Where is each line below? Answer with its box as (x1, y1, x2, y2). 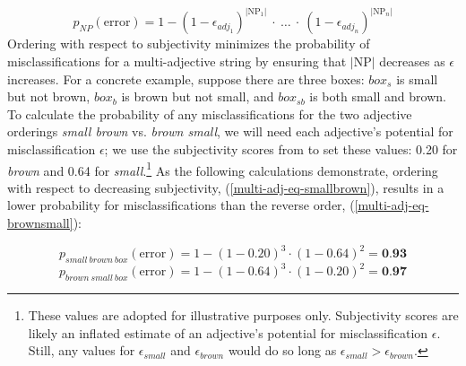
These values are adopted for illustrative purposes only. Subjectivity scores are (28, 306, 459, 325)
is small (396, 69, 438, 88)
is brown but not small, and (121, 87, 274, 106)
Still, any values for (28, 341, 135, 360)
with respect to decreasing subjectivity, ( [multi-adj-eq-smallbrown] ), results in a (7, 178, 444, 196)
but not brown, (7, 87, 91, 106)
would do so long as (228, 341, 337, 360)
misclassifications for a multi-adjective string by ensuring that (7, 52, 347, 71)
